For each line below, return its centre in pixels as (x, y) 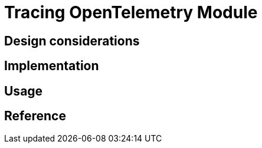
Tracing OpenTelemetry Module (131, 12)
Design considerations (72, 41)
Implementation (52, 66)
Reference (35, 116)
